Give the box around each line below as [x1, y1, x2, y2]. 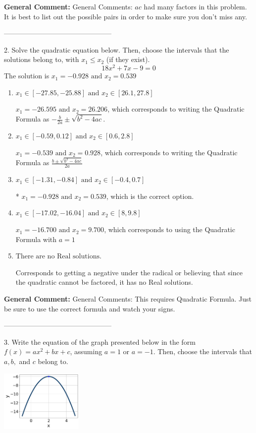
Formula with [15, 234, 57, 244]
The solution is [4, 70, 50, 81]
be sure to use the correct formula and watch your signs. [4, 303, 175, 313]
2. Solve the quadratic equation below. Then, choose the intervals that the [4, 44, 229, 55]
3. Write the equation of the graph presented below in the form [4, 336, 196, 347]
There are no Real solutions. [15, 253, 102, 260]
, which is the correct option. [106, 190, 194, 201]
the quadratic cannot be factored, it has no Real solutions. [15, 277, 193, 287]
